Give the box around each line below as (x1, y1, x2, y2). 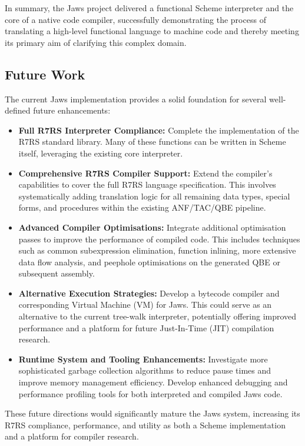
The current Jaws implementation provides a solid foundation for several (5, 92, 267, 105)
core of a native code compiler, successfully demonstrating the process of (5, 13, 266, 25)
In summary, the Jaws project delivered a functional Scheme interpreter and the (5, 2, 294, 14)
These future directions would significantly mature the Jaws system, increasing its (5, 407, 300, 420)
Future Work (5, 65, 85, 83)
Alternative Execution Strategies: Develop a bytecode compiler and (18, 287, 280, 299)
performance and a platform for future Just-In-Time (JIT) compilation (18, 321, 274, 334)
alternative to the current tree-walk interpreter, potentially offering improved (18, 310, 297, 322)
